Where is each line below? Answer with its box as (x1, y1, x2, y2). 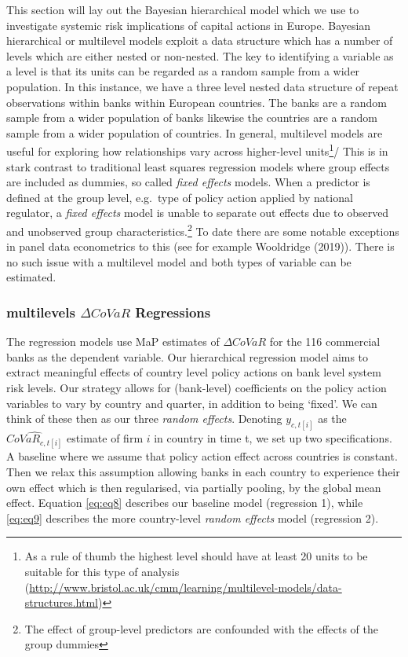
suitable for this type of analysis (24, 563, 180, 580)
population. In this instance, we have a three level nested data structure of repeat (6, 78, 399, 94)
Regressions (135, 302, 211, 321)
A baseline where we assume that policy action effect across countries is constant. (6, 448, 398, 464)
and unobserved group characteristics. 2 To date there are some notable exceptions (6, 220, 399, 239)
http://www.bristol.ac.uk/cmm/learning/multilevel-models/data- (29, 578, 342, 595)
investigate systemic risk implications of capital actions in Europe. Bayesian (6, 17, 371, 33)
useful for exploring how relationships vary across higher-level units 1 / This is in (6, 141, 388, 159)
